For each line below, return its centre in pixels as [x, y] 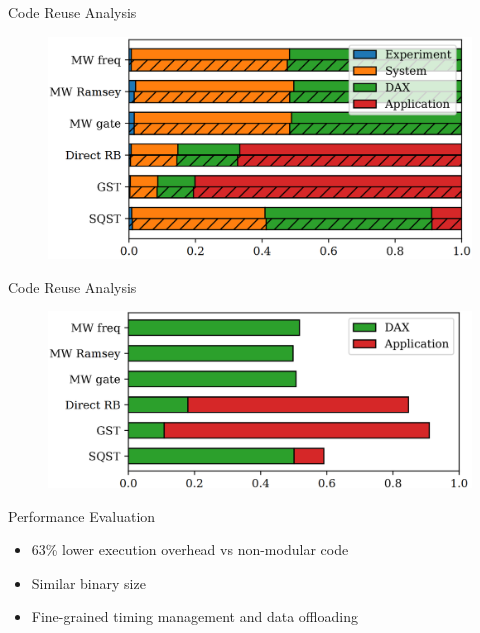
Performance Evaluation [82, 515]
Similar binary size [88, 582]
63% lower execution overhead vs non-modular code [190, 549]
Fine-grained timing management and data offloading [194, 616]
